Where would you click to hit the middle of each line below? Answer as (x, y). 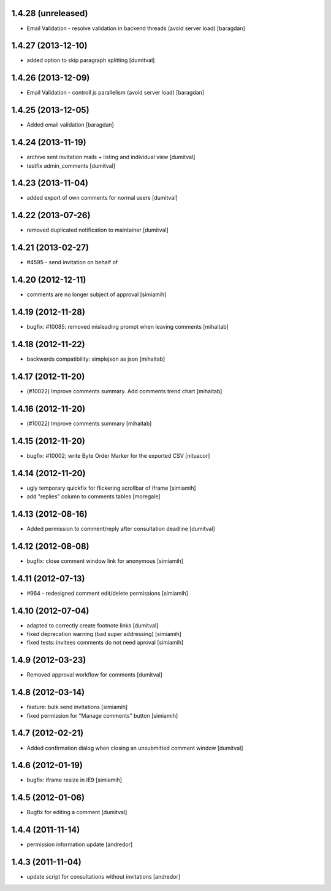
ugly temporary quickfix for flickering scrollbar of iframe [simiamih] (111, 488)
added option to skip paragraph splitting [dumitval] (91, 60)
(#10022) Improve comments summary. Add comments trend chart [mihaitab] (124, 391)
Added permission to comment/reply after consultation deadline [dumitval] (121, 528)
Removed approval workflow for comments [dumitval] (94, 675)
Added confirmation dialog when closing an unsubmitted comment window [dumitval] (135, 748)
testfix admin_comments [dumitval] (71, 165)
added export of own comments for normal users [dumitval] (102, 198)
